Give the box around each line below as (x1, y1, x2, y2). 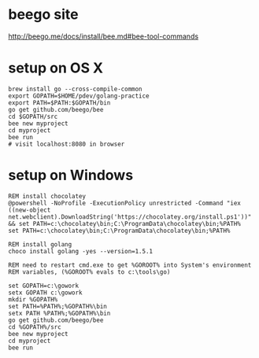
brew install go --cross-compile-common (8, 85, 143, 93)
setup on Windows (8, 167, 134, 184)
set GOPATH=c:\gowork (8, 282, 80, 290)
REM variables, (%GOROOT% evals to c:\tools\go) (8, 268, 171, 276)
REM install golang (8, 240, 72, 249)
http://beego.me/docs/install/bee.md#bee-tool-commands (8, 31, 199, 41)
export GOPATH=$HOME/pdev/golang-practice (8, 92, 150, 100)
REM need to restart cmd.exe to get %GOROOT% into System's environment (8, 261, 252, 269)
